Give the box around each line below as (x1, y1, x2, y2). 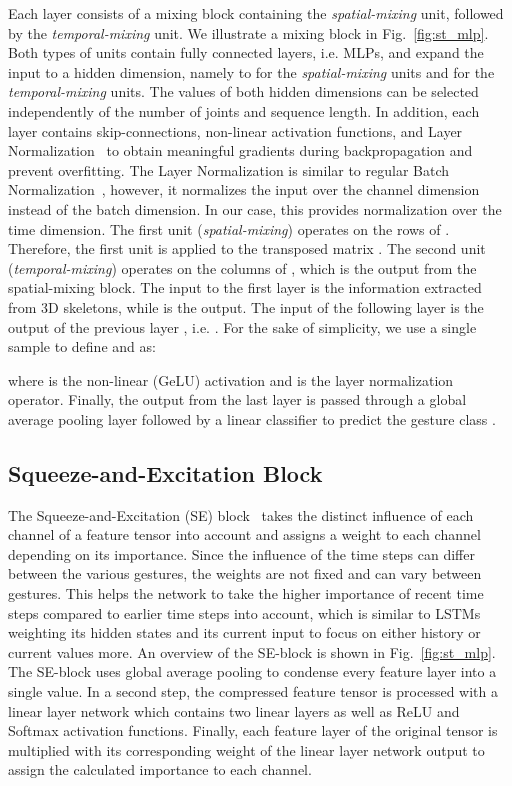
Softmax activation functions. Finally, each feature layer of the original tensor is (8, 720, 498, 741)
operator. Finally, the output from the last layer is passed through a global (8, 389, 467, 410)
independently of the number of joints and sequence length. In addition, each (8, 100, 480, 121)
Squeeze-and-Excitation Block (8, 457, 323, 488)
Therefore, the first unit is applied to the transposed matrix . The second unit (8, 238, 486, 259)
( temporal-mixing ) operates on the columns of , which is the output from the (8, 257, 477, 278)
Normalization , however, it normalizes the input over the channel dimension (8, 179, 480, 200)
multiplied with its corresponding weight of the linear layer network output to (8, 739, 485, 760)
